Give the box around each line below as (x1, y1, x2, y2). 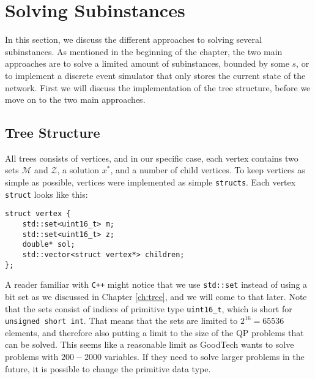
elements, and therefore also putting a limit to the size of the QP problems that (5, 326, 304, 339)
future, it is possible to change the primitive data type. (5, 362, 211, 375)
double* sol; (22, 240, 75, 249)
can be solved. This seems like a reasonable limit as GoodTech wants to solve (5, 338, 294, 351)
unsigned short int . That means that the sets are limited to (5, 314, 238, 327)
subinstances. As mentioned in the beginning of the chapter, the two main (5, 45, 283, 58)
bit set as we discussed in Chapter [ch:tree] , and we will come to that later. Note (5, 290, 307, 302)
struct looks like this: (5, 187, 88, 200)
